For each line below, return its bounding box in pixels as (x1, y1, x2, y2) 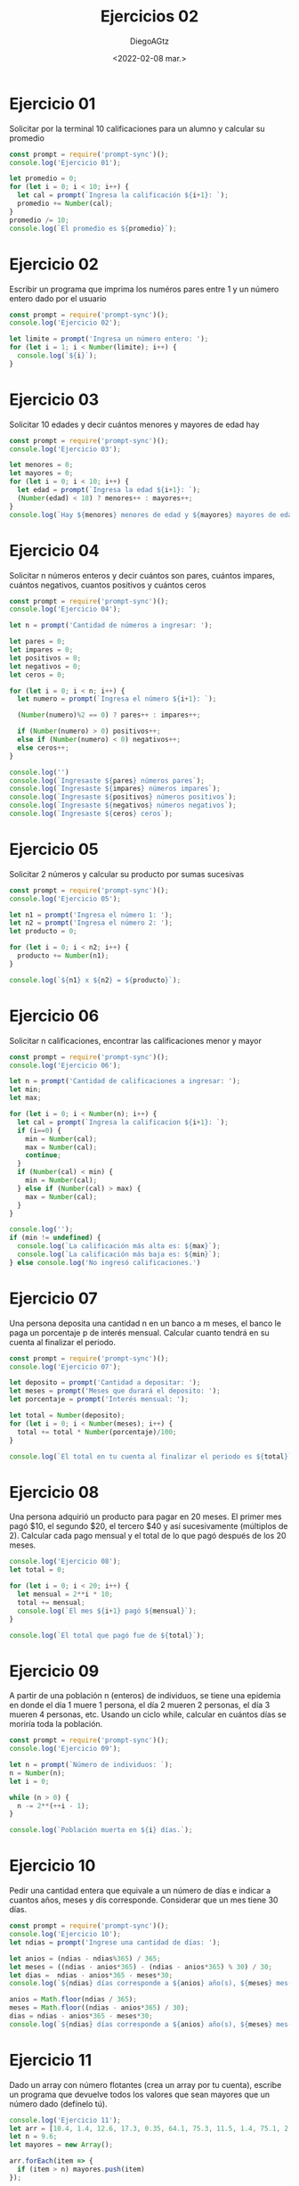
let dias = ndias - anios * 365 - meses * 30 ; (9, 1970, 174, 1980)
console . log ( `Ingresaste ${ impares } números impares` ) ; (9, 785, 221, 793)
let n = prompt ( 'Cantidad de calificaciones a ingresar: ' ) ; (9, 1077, 241, 1086)
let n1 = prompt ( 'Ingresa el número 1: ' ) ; (9, 910, 174, 919)
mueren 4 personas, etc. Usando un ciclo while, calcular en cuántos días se (9, 1709, 287, 1720)
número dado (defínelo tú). (9, 2098, 109, 2109)
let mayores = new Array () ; (9, 2141, 114, 2149)
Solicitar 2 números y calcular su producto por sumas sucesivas (9, 868, 245, 879)
